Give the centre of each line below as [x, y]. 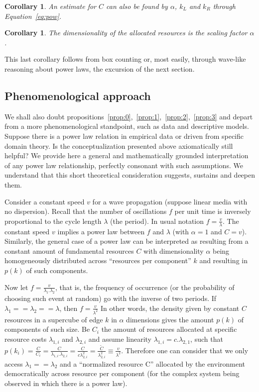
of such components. [57, 270]
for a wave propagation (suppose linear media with [170, 201]
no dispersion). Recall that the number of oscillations [86, 211]
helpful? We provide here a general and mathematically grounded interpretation [127, 155]
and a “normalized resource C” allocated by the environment [153, 363]
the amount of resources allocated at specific [169, 329]
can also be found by [137, 6]
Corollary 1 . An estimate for [50, 6]
